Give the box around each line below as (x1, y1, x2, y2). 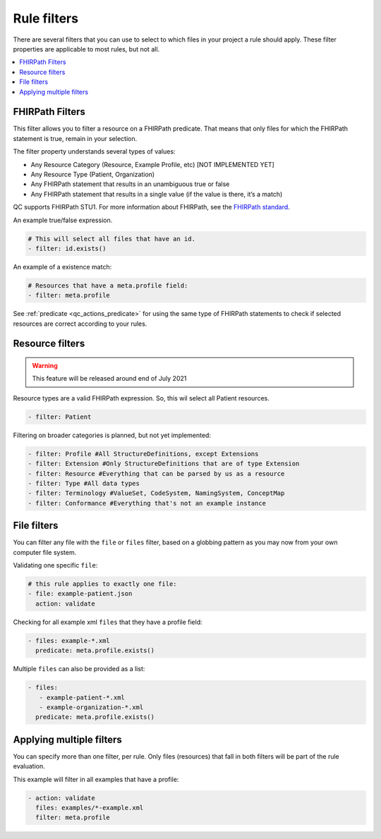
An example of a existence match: (13, 262, 112, 271)
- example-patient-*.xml (39, 693, 125, 702)
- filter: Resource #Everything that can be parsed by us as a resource (28, 470, 285, 477)
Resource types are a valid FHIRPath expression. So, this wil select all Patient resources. (13, 393, 270, 402)
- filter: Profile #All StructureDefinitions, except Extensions (28, 450, 259, 458)
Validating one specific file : (13, 561, 98, 570)
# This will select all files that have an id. (28, 235, 195, 243)
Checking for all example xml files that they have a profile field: (13, 618, 202, 626)
